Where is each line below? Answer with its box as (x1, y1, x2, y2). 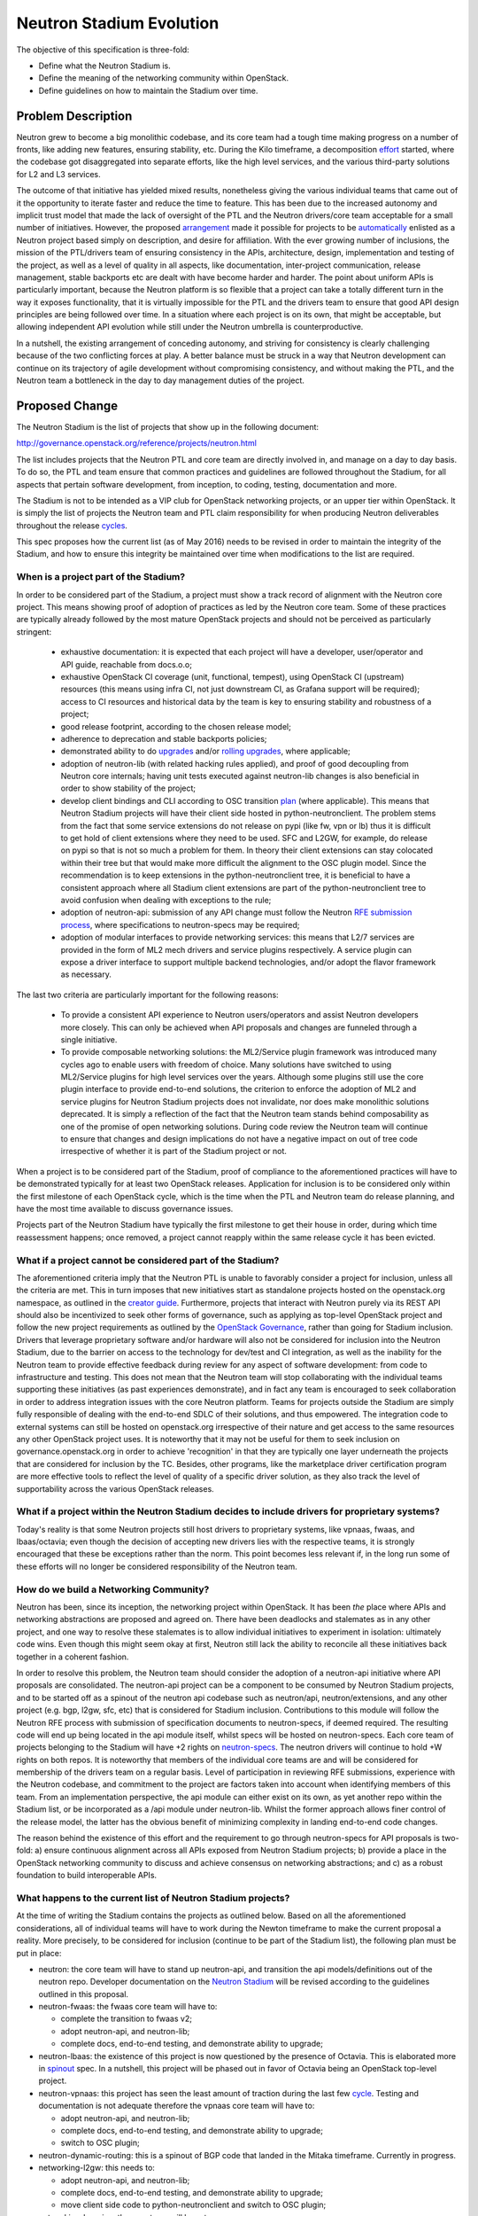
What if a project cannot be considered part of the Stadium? (16, 1254, 280, 1267)
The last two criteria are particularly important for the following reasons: (16, 989, 279, 1000)
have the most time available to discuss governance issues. (16, 1203, 234, 1213)
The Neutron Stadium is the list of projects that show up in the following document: (16, 421, 319, 432)
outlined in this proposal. (38, 1988, 128, 1999)
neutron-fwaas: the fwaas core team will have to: (38, 2001, 218, 2012)
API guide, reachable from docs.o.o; (60, 659, 192, 669)
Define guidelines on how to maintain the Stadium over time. (38, 85, 258, 96)
